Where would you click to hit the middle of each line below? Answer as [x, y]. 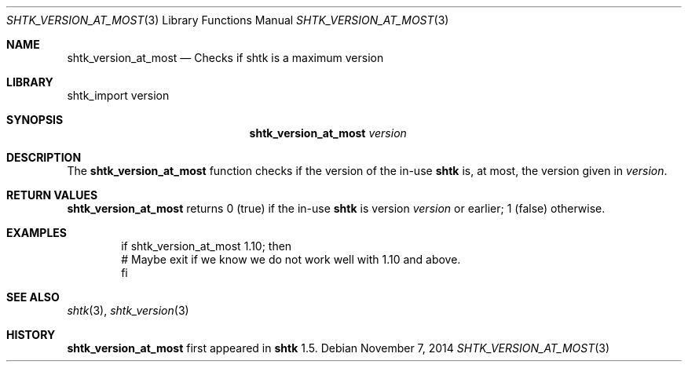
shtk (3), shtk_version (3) [128, 310]
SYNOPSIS [35, 120]
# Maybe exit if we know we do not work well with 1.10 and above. [291, 259]
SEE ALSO [33, 297]
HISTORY [31, 335]
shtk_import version [118, 95]
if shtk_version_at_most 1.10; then [207, 246]
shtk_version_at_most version [328, 133]
